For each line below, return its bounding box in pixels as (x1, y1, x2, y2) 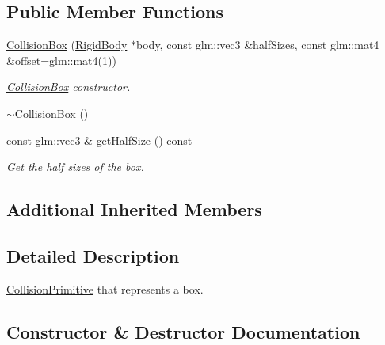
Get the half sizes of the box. (6, 158, 144, 175)
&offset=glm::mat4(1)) (6, 51, 116, 68)
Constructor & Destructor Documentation (6, 319, 360, 343)
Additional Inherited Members (6, 197, 262, 222)
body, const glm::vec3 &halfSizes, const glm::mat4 (136, 36, 379, 53)
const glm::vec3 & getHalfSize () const (6, 131, 192, 148)
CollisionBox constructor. (6, 78, 131, 95)
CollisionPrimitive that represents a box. (6, 280, 204, 297)
